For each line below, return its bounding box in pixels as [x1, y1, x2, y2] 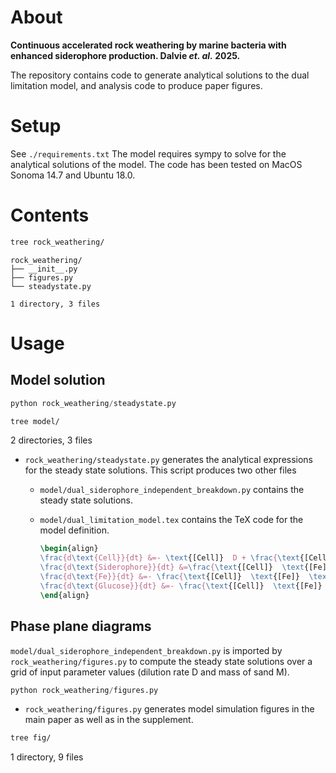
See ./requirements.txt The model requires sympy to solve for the [10, 147, 287, 160]
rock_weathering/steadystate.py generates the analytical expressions [24, 454, 314, 466]
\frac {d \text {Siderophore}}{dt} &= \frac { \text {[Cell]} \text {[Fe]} [39, 562, 332, 573]
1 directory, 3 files [10, 299, 101, 309]
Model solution [10, 372, 106, 389]
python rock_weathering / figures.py [10, 685, 159, 695]
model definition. [39, 524, 110, 536]
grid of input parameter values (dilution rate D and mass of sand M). [10, 666, 290, 678]
